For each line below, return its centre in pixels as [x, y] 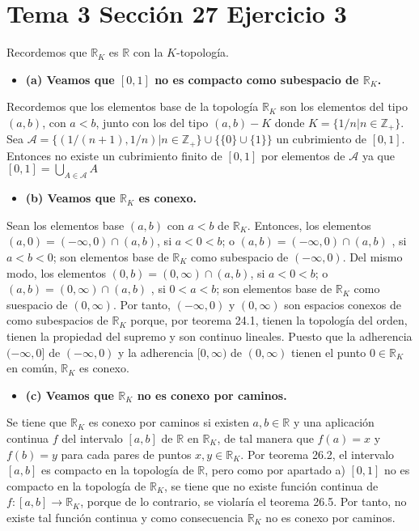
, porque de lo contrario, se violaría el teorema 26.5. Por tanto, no [243, 501]
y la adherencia [156, 352]
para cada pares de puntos [126, 454]
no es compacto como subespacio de [257, 79]
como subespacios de [57, 320]
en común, [32, 368]
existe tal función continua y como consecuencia [125, 517]
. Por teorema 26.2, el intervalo [317, 454]
